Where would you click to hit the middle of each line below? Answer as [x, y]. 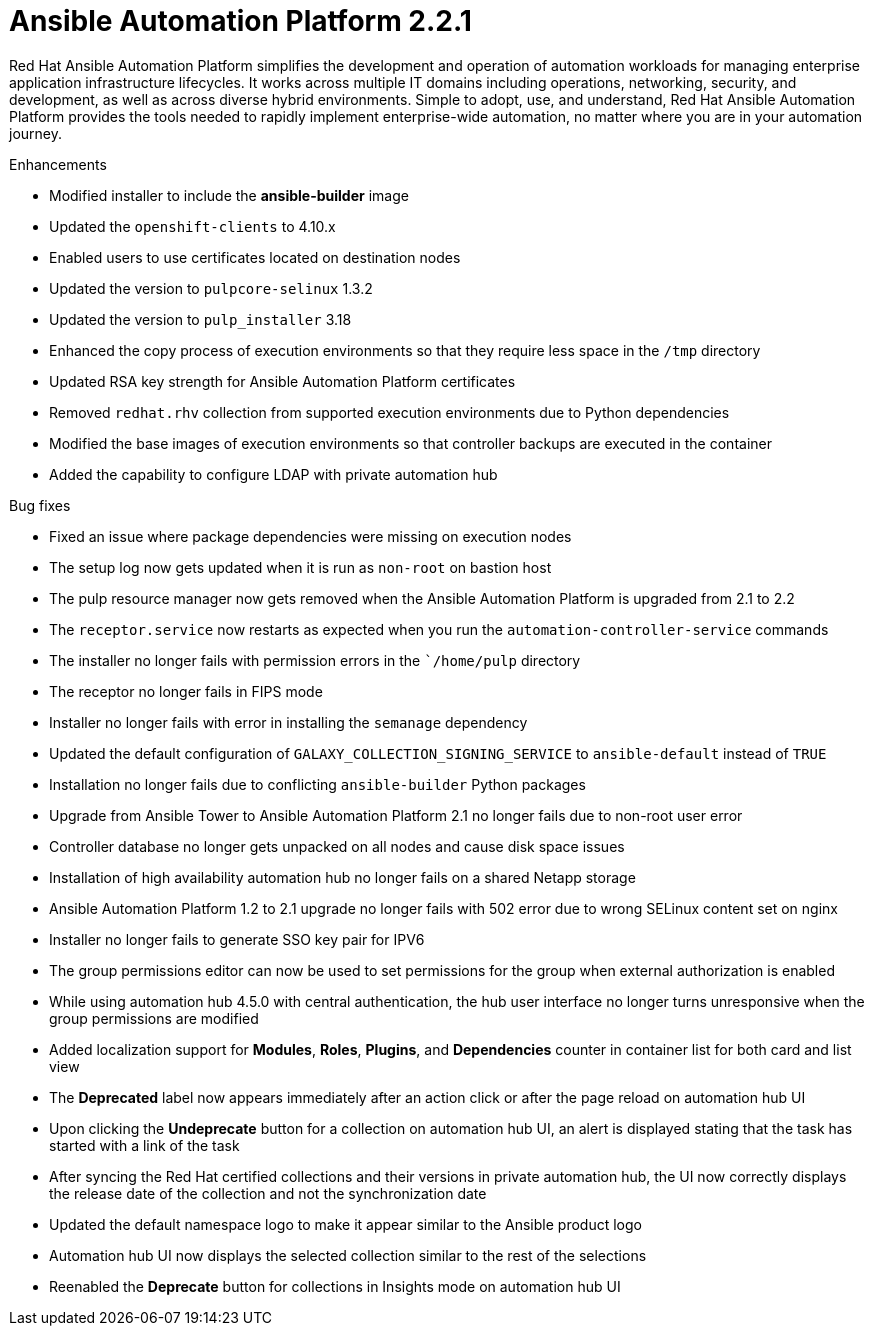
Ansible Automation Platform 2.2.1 [240, 21]
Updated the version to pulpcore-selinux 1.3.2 [211, 288]
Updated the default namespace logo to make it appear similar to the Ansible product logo [345, 1224]
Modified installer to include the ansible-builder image [229, 195]
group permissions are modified [154, 1018]
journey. [35, 133]
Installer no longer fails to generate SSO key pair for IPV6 [237, 939]
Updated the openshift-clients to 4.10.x [192, 226]
